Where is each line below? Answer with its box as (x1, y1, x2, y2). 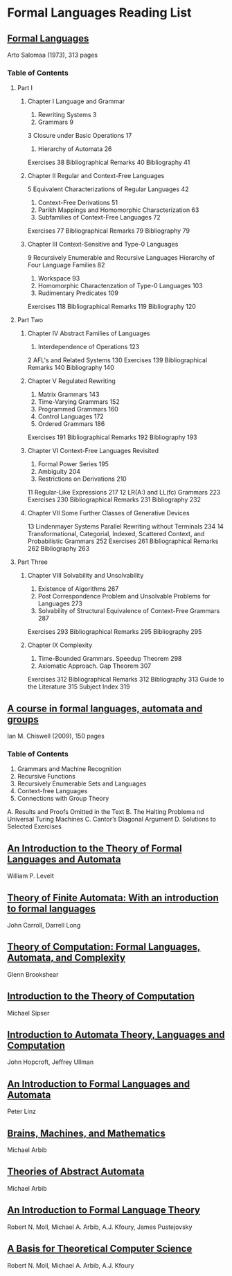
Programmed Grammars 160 (37, 405, 119, 414)
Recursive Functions (17, 772, 76, 781)
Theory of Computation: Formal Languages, (7, 941, 201, 953)
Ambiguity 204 (37, 468, 81, 476)
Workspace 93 (37, 274, 80, 283)
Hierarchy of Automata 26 (37, 145, 112, 153)
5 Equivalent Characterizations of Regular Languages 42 (27, 185, 189, 193)
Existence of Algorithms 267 (37, 585, 119, 593)
